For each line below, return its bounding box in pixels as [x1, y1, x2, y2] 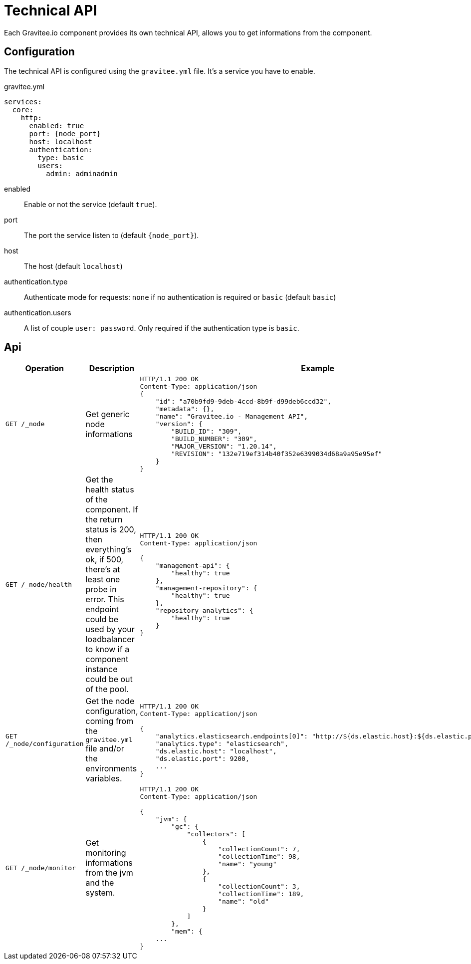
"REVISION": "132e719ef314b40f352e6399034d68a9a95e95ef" [171, 450, 382, 458]
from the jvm [85, 868, 133, 878]
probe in [85, 584, 117, 595]
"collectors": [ [187, 830, 245, 838]
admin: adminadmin [46, 169, 118, 178]
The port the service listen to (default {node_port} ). [24, 231, 199, 240]
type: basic [37, 153, 84, 162]
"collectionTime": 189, [218, 890, 304, 898]
